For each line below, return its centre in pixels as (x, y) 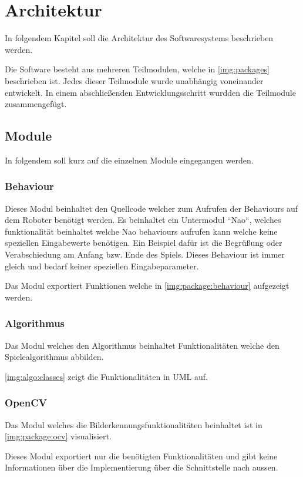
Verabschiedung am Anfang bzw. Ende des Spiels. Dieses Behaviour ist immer (145, 254)
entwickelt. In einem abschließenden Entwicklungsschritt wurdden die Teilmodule (150, 92)
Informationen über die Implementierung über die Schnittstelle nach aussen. (142, 467)
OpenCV (26, 403)
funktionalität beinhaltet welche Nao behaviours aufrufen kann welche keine (141, 231)
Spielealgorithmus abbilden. (54, 357)
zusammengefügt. (36, 104)
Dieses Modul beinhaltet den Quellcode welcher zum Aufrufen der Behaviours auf (151, 208)
